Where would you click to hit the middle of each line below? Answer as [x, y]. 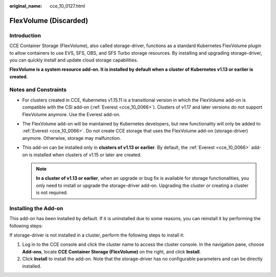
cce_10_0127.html [67, 6]
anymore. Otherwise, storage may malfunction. [72, 138]
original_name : [26, 6]
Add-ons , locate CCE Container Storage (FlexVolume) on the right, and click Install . [112, 251]
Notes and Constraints [38, 90]
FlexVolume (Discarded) [49, 20]
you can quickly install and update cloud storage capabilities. [74, 60]
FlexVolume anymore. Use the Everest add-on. [71, 114]
